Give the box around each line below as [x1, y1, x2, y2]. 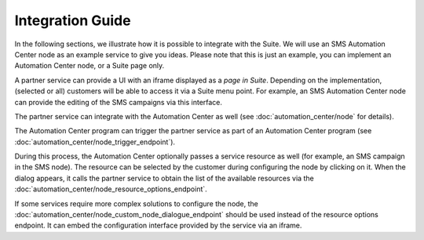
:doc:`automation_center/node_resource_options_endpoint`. [14, 184, 207, 194]
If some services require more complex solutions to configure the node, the [14, 198, 259, 208]
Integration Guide [14, 12, 131, 29]
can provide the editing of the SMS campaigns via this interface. [14, 97, 223, 107]
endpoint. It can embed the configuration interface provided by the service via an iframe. [14, 220, 302, 231]
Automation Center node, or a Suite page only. [14, 61, 165, 71]
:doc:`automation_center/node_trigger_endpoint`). [14, 137, 176, 147]
